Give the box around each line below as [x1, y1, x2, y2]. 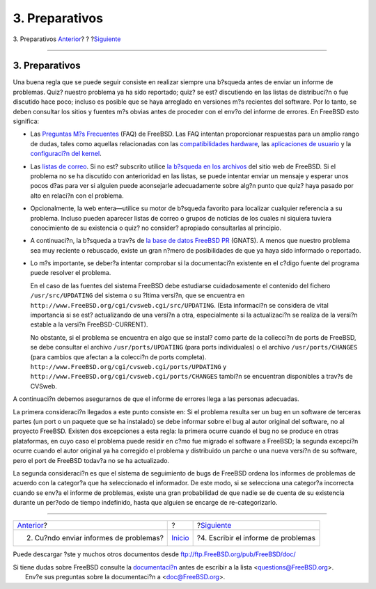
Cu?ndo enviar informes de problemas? [34, 533, 164, 543]
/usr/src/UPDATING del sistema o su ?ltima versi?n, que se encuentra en [30, 291, 245, 299]
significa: [13, 117, 40, 125]
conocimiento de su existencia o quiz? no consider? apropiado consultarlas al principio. [30, 223, 282, 232]
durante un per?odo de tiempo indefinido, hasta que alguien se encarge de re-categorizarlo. [13, 498, 278, 507]
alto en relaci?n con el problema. [30, 191, 125, 200]
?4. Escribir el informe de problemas [196, 533, 316, 543]
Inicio [171, 533, 189, 543]
